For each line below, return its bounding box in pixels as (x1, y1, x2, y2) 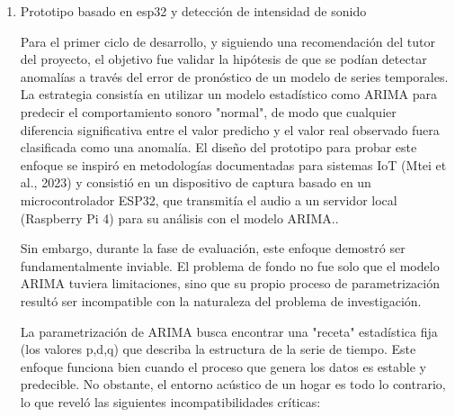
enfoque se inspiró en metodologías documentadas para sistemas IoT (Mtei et (20, 155, 447, 174)
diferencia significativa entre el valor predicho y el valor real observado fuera (20, 120, 440, 139)
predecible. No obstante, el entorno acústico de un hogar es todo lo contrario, (20, 375, 446, 394)
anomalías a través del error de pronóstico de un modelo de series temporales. (20, 67, 449, 86)
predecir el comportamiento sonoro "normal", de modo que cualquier (20, 102, 397, 121)
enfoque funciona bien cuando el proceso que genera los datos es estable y (20, 357, 426, 376)
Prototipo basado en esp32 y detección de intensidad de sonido (20, 2, 367, 20)
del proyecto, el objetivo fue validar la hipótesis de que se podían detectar (20, 50, 427, 68)
